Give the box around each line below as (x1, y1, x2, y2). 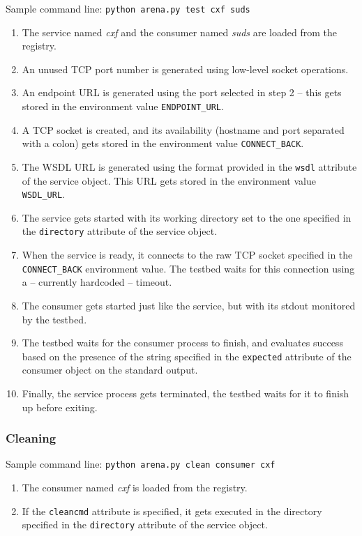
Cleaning (6, 429, 56, 447)
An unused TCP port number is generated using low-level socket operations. (22, 61, 349, 76)
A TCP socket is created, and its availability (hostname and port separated (22, 122, 345, 137)
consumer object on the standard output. (22, 362, 198, 377)
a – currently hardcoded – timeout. (22, 275, 172, 289)
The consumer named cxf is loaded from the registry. (22, 480, 248, 495)
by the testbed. (22, 312, 87, 326)
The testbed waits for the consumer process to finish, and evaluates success (22, 335, 343, 350)
